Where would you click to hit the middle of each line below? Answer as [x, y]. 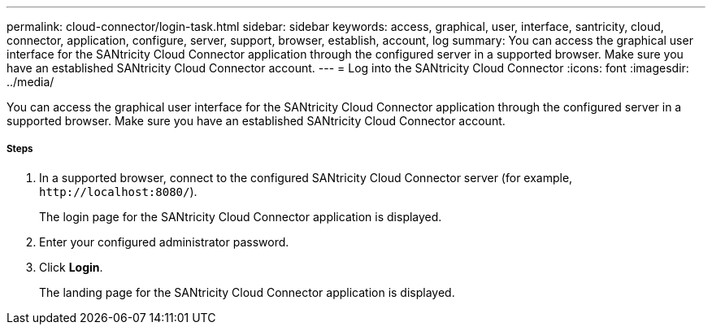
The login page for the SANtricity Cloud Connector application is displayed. [241, 216]
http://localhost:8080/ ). [118, 191]
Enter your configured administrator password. [164, 242]
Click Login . [71, 267]
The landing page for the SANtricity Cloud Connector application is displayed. [247, 292]
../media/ [30, 82]
